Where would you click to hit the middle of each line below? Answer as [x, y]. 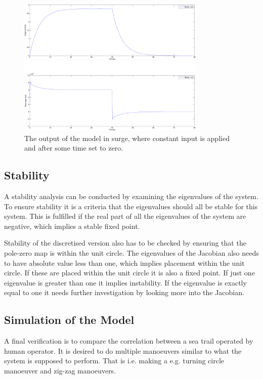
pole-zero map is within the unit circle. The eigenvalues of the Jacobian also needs [131, 253]
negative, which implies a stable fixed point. [72, 226]
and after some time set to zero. [74, 148]
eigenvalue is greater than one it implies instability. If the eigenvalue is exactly [125, 282]
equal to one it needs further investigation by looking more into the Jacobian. [124, 292]
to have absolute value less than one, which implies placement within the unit [124, 263]
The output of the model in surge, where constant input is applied [127, 138]
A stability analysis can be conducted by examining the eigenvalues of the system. [131, 196]
